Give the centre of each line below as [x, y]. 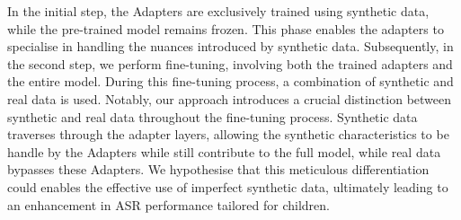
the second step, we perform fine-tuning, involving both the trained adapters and [230, 63]
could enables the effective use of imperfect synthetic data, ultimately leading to [228, 186]
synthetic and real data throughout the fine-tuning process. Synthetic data [213, 116]
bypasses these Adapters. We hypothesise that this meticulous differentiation [218, 169]
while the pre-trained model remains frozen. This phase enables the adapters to [226, 28]
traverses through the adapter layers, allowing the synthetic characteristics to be [228, 134]
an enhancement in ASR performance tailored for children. [168, 204]
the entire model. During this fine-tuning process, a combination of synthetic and [230, 81]
